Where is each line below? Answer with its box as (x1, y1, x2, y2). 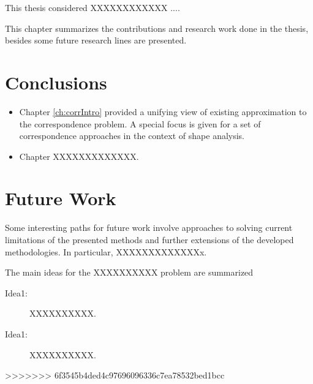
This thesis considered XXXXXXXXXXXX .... (5, 1, 180, 13)
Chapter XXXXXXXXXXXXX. (19, 149, 139, 162)
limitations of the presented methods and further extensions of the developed (5, 233, 294, 246)
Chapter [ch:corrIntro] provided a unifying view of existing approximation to (19, 105, 307, 118)
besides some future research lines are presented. (5, 34, 187, 47)
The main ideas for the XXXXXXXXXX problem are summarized (5, 266, 254, 279)
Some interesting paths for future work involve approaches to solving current (5, 221, 293, 234)
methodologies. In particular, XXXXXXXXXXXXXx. (5, 245, 207, 258)
